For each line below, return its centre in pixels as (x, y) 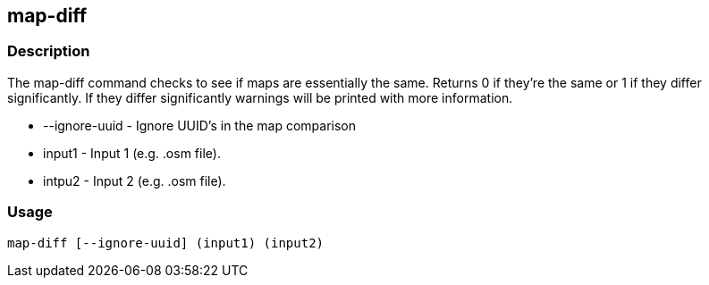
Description (49, 51)
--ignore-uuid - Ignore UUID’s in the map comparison (200, 125)
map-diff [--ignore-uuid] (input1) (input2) (166, 243)
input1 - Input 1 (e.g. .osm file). (132, 153)
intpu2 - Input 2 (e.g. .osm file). (135, 180)
